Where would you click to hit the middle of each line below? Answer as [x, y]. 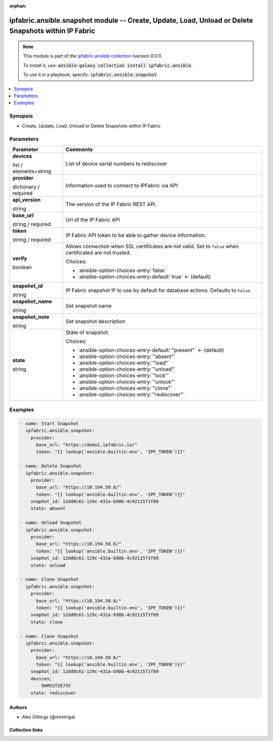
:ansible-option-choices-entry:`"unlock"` [127, 381]
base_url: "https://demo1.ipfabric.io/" [87, 445]
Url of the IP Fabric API [93, 219]
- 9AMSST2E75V [53, 686]
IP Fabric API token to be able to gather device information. [136, 235]
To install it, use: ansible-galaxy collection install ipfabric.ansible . [108, 65]
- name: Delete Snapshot [51, 466]
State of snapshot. [88, 332]
